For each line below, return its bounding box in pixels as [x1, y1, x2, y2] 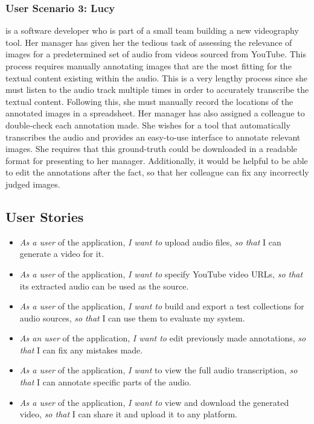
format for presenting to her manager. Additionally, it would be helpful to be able [5, 154, 308, 166]
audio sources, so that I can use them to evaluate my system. [19, 311, 245, 324]
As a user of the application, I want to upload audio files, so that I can [19, 235, 281, 248]
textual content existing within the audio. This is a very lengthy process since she [5, 71, 307, 84]
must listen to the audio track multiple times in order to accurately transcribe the [5, 83, 309, 96]
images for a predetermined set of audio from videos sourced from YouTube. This [5, 48, 307, 60]
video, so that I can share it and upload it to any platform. [19, 408, 237, 420]
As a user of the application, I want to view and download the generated [19, 396, 289, 408]
